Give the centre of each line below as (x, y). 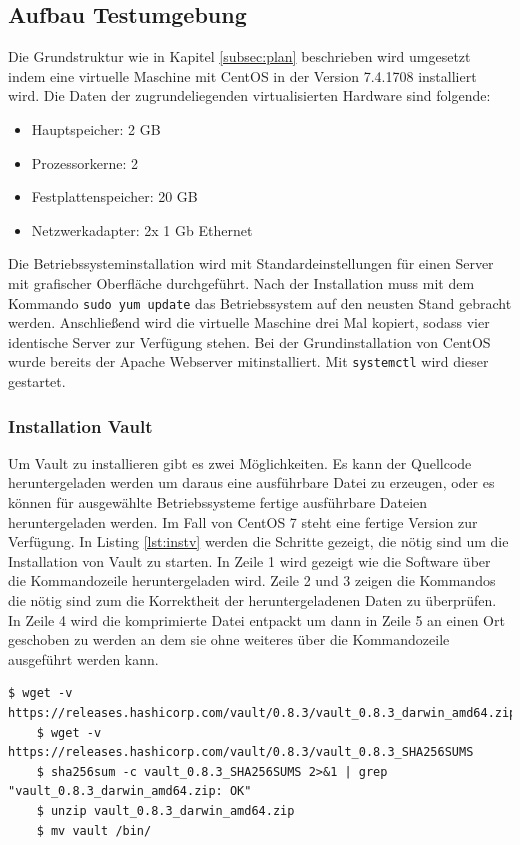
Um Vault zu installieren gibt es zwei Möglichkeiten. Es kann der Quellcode (240, 462)
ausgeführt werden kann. (83, 658)
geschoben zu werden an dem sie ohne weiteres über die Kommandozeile (229, 639)
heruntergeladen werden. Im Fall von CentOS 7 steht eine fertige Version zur (243, 521)
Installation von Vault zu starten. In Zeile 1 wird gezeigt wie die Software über (249, 560)
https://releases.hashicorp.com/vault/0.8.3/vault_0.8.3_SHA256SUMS (241, 752)
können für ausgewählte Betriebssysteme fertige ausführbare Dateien (218, 502)
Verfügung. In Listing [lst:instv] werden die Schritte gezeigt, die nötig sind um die (258, 541)
